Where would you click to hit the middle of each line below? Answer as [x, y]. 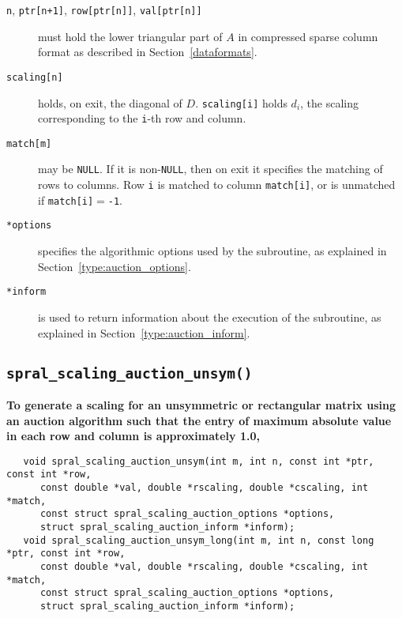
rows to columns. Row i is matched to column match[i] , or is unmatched [217, 185]
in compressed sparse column [308, 36]
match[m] [29, 143]
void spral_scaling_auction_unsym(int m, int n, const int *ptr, [199, 461]
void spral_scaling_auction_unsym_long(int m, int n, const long [199, 540]
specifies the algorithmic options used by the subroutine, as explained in [212, 251]
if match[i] [66, 200]
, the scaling [330, 102]
